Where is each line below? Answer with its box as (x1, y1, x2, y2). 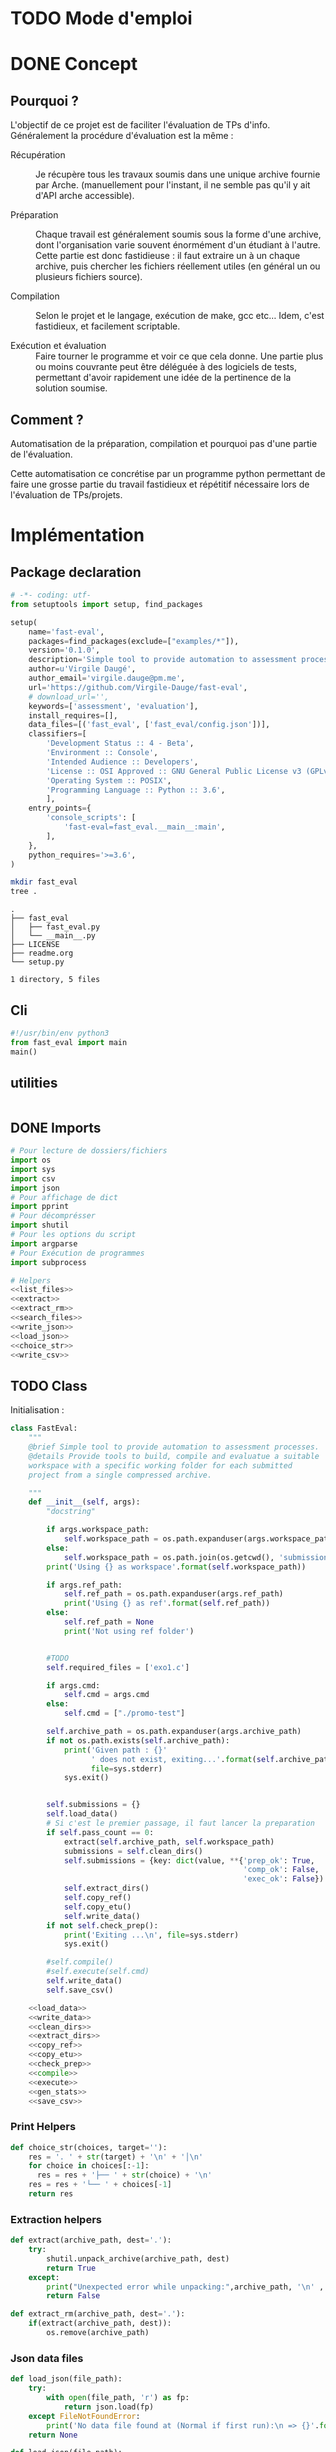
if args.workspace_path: (46, 1525, 150, 1535)
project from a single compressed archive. (28, 1470, 213, 1480)
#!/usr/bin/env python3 (10, 1028, 110, 1038)
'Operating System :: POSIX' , (46, 775, 172, 786)
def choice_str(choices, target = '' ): (10, 2142, 168, 2152)
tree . (10, 887, 38, 897)
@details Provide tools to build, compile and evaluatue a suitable (28, 1451, 320, 1461)
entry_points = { (28, 803, 92, 814)
